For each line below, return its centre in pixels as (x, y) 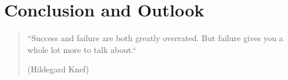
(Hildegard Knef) (58, 69)
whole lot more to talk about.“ (82, 49)
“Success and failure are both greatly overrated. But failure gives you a (155, 38)
